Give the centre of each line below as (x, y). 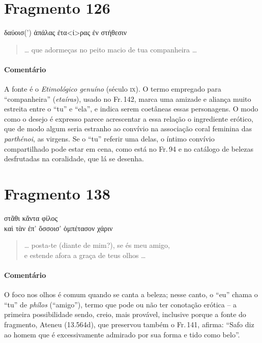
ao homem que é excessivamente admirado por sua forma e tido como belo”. (122, 334)
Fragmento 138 (57, 194)
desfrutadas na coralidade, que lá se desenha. (74, 159)
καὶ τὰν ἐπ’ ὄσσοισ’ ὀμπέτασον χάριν (59, 228)
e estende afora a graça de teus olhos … (85, 255)
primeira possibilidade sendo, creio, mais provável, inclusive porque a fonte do (125, 314)
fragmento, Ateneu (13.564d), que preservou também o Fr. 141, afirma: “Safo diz (129, 324)
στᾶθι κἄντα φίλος (31, 218)
